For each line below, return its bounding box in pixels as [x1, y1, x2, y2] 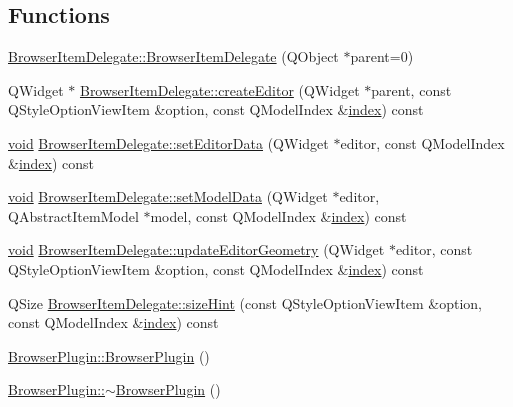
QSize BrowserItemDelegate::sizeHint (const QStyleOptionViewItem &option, [8, 292, 482, 313]
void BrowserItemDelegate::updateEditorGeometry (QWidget [8, 239, 385, 260]
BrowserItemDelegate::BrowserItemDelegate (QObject [8, 46, 339, 67]
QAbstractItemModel [8, 205, 139, 226]
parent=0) [350, 46, 414, 67]
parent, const [371, 79, 452, 100]
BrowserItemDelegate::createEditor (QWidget [79, 79, 360, 100]
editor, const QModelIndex [340, 132, 505, 153]
